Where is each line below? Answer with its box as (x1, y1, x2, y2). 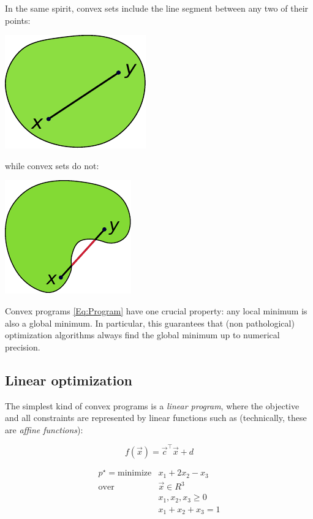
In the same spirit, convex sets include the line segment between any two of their (5, 2, 309, 14)
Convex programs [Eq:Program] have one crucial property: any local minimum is (5, 304, 307, 317)
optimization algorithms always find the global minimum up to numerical (5, 328, 280, 341)
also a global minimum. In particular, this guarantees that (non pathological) (5, 316, 295, 329)
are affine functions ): (5, 423, 83, 436)
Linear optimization (5, 370, 132, 389)
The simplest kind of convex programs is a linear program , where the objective (5, 399, 300, 412)
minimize (117, 469, 152, 478)
